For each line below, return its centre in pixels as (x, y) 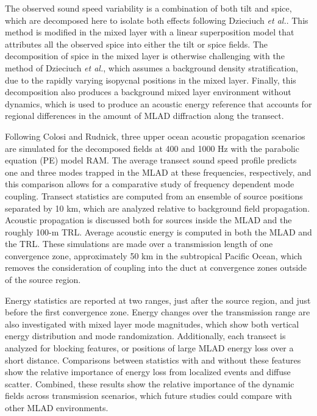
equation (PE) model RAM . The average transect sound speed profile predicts (151, 160)
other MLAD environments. (57, 407)
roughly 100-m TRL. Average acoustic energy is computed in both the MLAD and (158, 231)
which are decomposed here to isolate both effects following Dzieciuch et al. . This (157, 20)
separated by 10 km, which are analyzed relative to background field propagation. (158, 208)
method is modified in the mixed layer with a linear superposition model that (150, 32)
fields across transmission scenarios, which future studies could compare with (148, 396)
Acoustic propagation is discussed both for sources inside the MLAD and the (148, 220)
